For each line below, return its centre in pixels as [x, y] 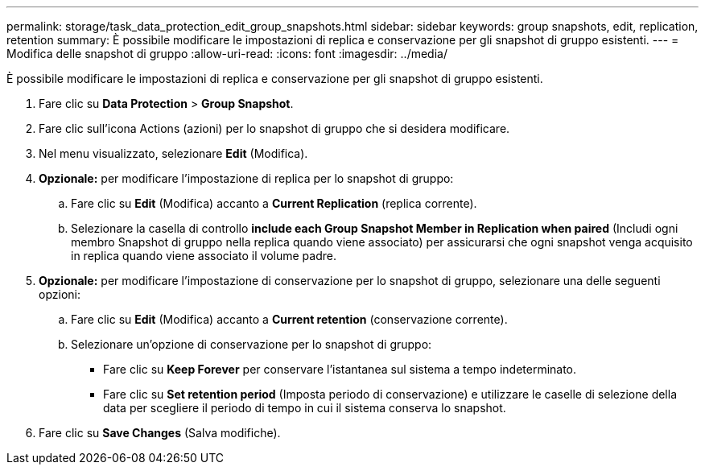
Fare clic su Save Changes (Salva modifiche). [160, 433]
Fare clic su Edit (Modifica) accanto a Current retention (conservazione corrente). [289, 319]
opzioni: [60, 294]
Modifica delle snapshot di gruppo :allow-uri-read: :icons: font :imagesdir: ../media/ [227, 54]
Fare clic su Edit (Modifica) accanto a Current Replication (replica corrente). [274, 203]
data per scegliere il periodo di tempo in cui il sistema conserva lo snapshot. [305, 408]
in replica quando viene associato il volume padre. [204, 256]
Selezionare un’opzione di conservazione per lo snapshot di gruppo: [251, 344]
